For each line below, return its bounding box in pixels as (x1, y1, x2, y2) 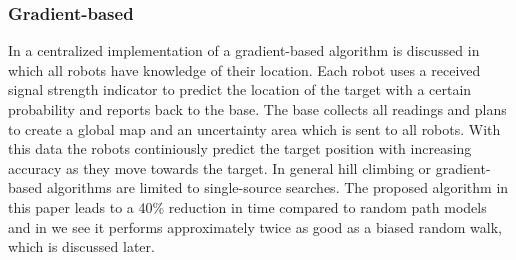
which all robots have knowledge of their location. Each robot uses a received (8, 59, 481, 80)
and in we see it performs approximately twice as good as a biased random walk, (8, 216, 503, 237)
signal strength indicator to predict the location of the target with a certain (8, 79, 472, 100)
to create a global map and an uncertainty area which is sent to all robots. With (8, 118, 501, 139)
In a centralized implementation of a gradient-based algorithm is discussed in (8, 40, 480, 61)
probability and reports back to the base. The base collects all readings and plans (8, 99, 507, 119)
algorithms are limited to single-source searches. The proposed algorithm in (46, 177, 509, 198)
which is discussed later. (8, 236, 155, 257)
